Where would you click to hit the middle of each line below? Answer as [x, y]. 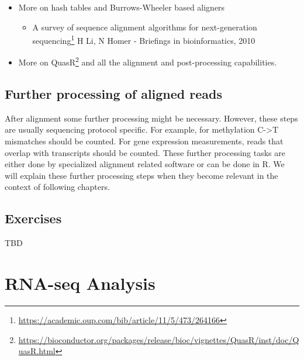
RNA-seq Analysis [80, 283]
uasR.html [37, 351]
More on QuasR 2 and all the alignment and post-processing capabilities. [148, 61]
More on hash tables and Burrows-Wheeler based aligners [122, 7]
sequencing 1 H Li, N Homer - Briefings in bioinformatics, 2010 [144, 39]
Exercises [33, 218]
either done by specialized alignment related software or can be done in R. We [145, 164]
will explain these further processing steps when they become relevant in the [141, 175]
